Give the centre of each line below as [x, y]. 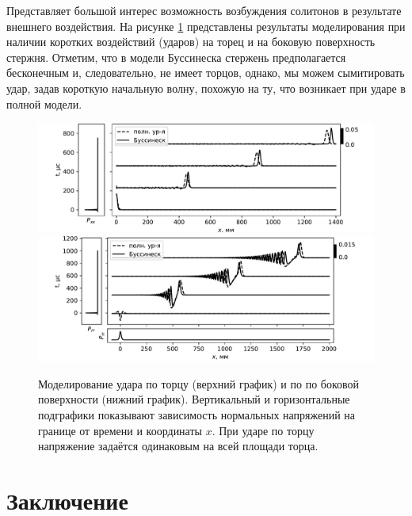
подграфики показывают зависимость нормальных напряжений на [197, 415]
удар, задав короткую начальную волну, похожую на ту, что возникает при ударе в [206, 88]
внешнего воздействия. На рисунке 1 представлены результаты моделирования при [206, 26]
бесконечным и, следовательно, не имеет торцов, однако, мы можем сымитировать [206, 73]
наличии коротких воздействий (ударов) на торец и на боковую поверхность [191, 42]
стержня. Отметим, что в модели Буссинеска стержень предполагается [176, 57]
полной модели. [44, 103]
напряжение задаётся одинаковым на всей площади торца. [178, 446]
